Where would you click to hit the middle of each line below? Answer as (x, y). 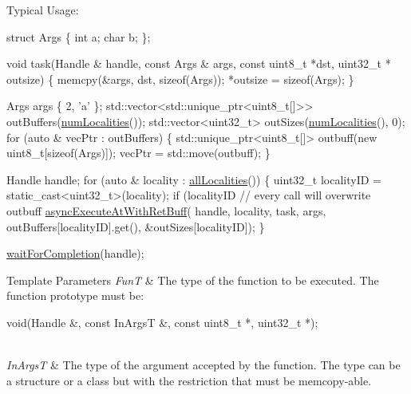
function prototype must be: (75, 295)
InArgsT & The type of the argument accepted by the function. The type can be (204, 365)
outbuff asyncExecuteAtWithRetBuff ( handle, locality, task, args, (166, 210)
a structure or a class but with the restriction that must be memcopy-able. (189, 380)
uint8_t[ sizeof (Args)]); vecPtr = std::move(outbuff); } (138, 153)
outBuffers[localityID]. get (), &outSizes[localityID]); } (136, 226)
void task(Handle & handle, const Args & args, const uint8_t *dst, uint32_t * (199, 63)
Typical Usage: (43, 10)
